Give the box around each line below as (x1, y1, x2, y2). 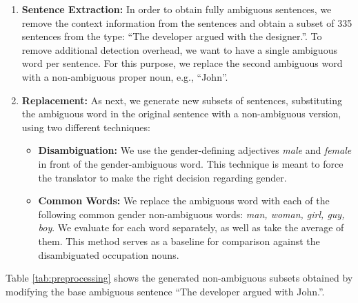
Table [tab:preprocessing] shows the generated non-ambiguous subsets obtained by (6, 271, 353, 285)
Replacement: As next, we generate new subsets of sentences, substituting (21, 92, 342, 107)
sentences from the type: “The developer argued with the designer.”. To (21, 29, 322, 43)
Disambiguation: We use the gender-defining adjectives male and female (38, 143, 352, 157)
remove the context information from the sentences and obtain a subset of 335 (21, 15, 352, 30)
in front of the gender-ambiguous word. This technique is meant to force (38, 156, 344, 170)
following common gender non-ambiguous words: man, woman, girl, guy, (38, 206, 345, 221)
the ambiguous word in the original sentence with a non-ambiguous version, (21, 106, 341, 121)
